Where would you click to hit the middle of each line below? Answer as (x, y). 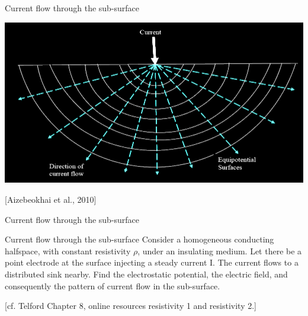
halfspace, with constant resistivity (68, 250)
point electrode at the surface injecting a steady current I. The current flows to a (152, 262)
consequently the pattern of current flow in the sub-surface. (113, 285)
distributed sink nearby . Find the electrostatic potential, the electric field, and (146, 274)
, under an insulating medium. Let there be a (220, 250)
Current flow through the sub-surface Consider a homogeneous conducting (139, 239)
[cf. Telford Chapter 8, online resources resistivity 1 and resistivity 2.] (131, 306)
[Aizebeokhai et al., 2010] (51, 199)
